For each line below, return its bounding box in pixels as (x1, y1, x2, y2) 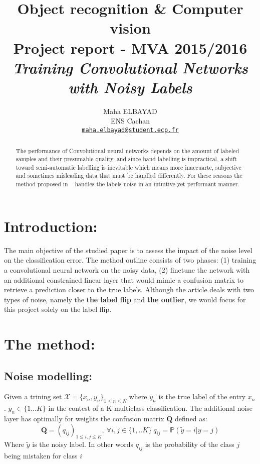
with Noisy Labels (68, 76, 192, 97)
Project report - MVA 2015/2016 (13, 37, 247, 58)
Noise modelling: (4, 368, 92, 383)
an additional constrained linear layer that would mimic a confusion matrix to (4, 274, 243, 285)
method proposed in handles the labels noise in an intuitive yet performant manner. (16, 180, 239, 188)
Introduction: (4, 215, 98, 236)
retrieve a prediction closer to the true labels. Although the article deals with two (4, 284, 254, 295)
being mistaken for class (4, 450, 78, 461)
